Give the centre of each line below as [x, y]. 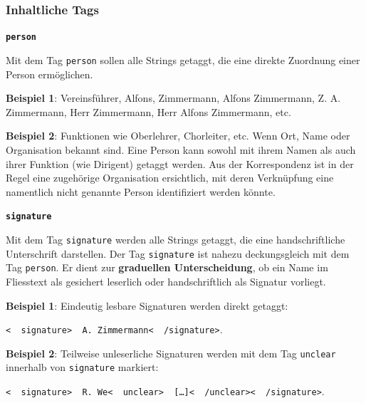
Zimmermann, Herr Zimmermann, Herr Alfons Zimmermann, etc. [148, 111]
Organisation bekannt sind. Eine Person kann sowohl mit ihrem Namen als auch [181, 149]
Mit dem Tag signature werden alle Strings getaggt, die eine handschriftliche [176, 239]
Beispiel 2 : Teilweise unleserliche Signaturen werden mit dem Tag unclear [171, 353]
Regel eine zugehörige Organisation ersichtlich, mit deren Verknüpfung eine [170, 178]
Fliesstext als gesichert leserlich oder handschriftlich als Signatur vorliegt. [166, 281]
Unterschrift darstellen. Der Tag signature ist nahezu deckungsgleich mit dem [178, 253]
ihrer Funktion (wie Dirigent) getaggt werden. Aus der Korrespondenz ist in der [180, 163]
